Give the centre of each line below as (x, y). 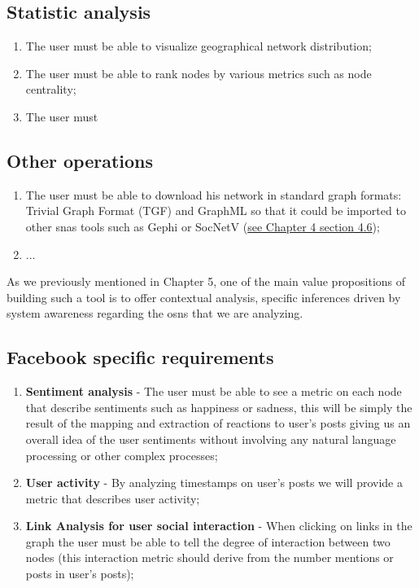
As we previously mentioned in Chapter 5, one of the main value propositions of (206, 281)
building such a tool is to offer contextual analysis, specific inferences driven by (204, 297)
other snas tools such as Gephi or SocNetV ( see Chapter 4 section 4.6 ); (203, 226)
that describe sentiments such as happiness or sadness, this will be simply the (219, 407)
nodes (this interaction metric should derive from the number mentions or (209, 557)
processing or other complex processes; (122, 455)
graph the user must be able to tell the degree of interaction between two (208, 541)
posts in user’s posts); (80, 574)
